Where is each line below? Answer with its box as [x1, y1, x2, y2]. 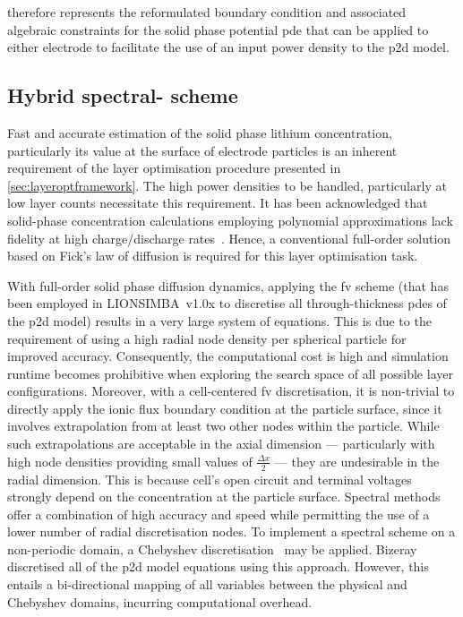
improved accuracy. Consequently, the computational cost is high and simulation [7, 347, 449, 365]
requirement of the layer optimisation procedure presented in [7, 159, 341, 177]
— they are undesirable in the [274, 451, 440, 470]
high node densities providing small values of [7, 451, 253, 470]
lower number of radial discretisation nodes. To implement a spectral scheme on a [7, 522, 456, 541]
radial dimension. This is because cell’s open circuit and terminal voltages [7, 469, 412, 488]
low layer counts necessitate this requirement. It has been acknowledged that [7, 193, 428, 212]
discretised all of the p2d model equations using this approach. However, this [7, 557, 429, 576]
